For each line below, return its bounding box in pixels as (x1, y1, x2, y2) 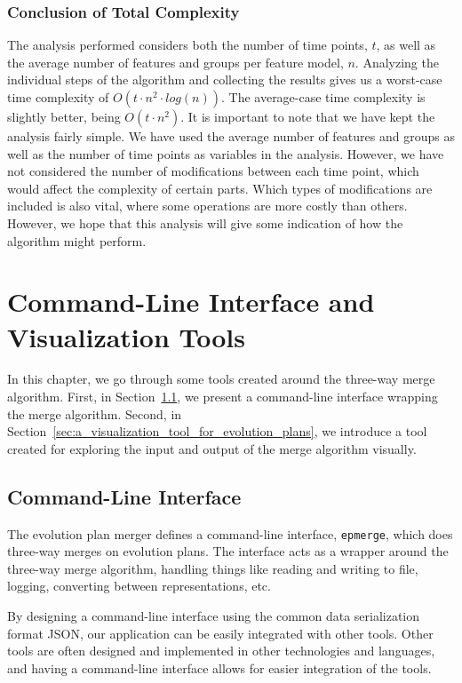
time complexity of (7, 88, 109, 106)
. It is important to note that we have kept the (180, 107, 435, 125)
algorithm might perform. (7, 231, 147, 250)
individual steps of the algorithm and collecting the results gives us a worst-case (7, 70, 442, 89)
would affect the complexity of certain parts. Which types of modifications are (7, 179, 433, 197)
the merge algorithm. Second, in (7, 404, 182, 423)
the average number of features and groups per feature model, (7, 52, 344, 71)
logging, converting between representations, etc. (7, 576, 271, 595)
